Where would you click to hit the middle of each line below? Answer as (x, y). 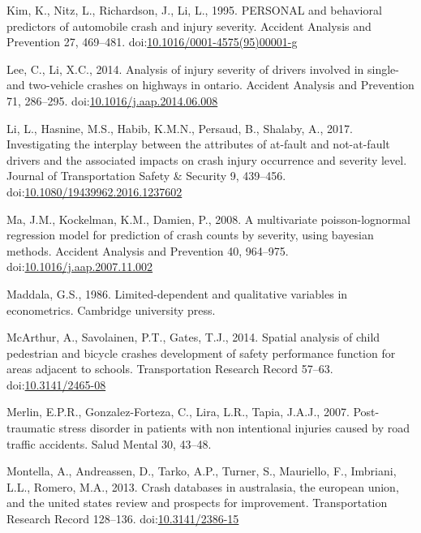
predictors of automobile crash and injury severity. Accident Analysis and (189, 26)
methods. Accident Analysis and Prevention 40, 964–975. (148, 250)
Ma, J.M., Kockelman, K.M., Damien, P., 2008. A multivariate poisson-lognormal (208, 219)
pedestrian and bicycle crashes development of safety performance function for (201, 352)
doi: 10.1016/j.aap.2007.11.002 (80, 266)
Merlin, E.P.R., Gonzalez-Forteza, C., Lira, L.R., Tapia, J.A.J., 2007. (178, 412)
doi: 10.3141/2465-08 (56, 384)
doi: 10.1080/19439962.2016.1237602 (95, 191)
